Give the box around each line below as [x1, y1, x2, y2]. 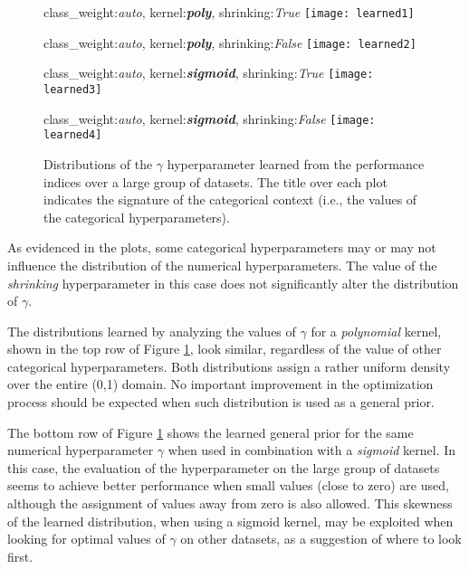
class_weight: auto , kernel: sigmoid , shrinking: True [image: [43, 63, 374, 82]
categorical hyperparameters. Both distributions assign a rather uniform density [7, 356, 451, 375]
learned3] [43, 82, 102, 96]
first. [7, 546, 33, 565]
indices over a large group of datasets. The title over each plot [43, 172, 388, 191]
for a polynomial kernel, [311, 321, 442, 340]
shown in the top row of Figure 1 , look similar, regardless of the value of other [7, 339, 442, 358]
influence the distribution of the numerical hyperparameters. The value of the [7, 255, 437, 274]
